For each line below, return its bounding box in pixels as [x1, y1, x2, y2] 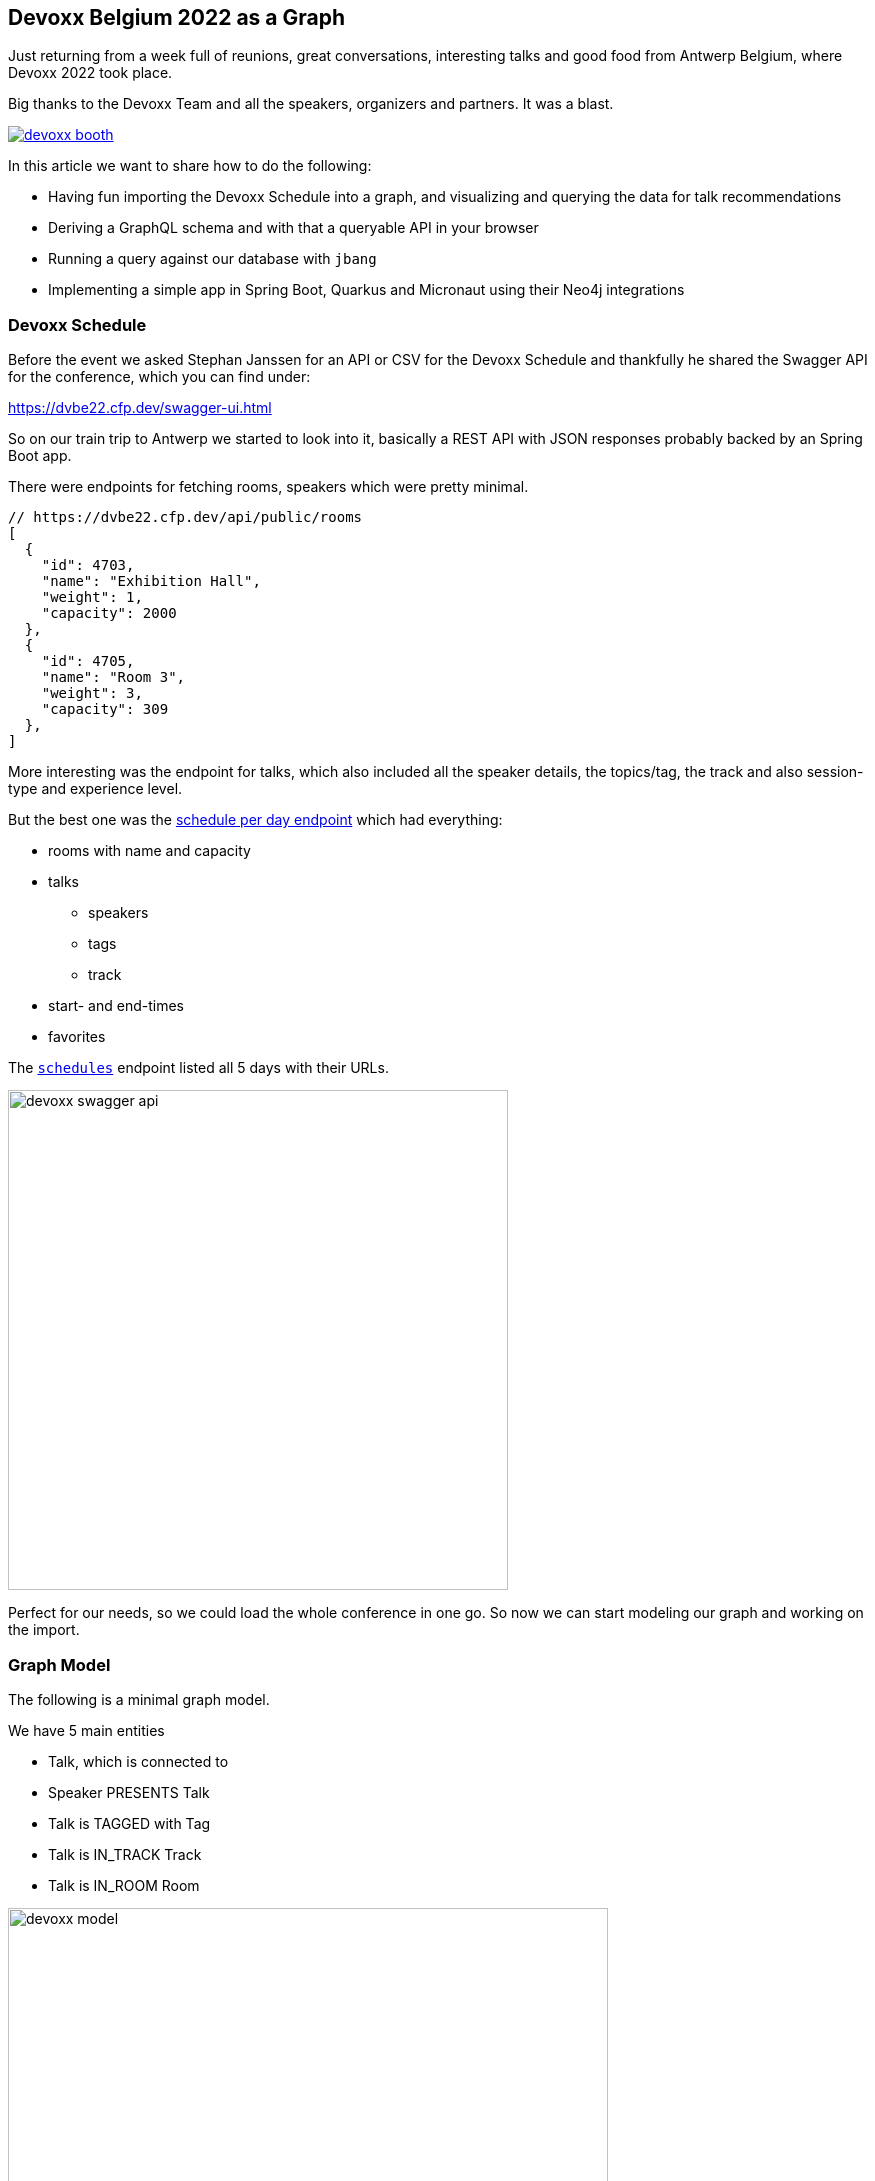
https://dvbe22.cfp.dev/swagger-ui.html [8, 399, 272, 417]
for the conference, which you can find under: [8, 368, 311, 386]
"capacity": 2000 [41, 605, 177, 622]
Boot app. [8, 447, 72, 465]
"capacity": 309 [41, 701, 169, 718]
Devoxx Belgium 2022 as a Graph [8, 5, 346, 30]
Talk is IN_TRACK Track [48, 1845, 202, 1863]
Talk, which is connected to [48, 1752, 229, 1770]
